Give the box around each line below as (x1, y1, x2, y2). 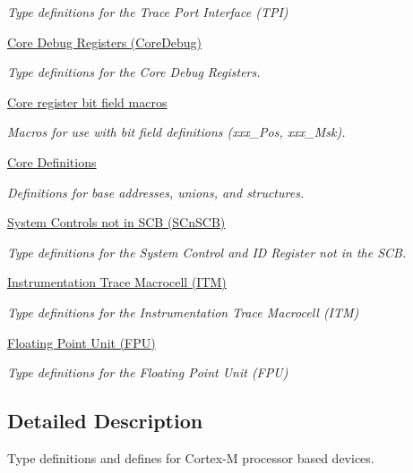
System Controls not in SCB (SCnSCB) (7, 213, 226, 232)
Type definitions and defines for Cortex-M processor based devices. (7, 448, 374, 467)
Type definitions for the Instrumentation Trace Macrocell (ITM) (7, 302, 359, 321)
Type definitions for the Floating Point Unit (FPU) (7, 363, 288, 382)
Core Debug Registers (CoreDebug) (7, 32, 202, 51)
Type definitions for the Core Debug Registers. (7, 63, 261, 81)
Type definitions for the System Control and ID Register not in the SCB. (7, 242, 407, 261)
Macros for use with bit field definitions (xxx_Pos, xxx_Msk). (7, 122, 346, 141)
